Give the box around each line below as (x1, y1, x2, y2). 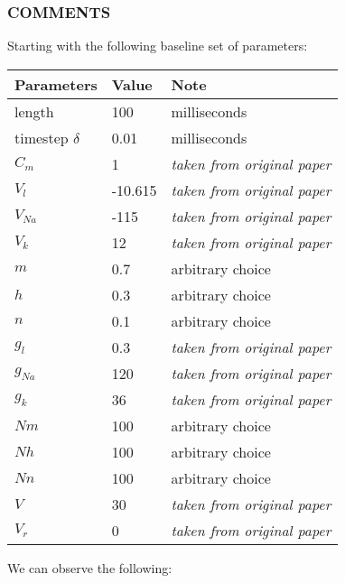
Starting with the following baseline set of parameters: (7, 36, 308, 55)
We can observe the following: (7, 558, 172, 577)
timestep (14, 126, 69, 148)
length (14, 100, 54, 122)
